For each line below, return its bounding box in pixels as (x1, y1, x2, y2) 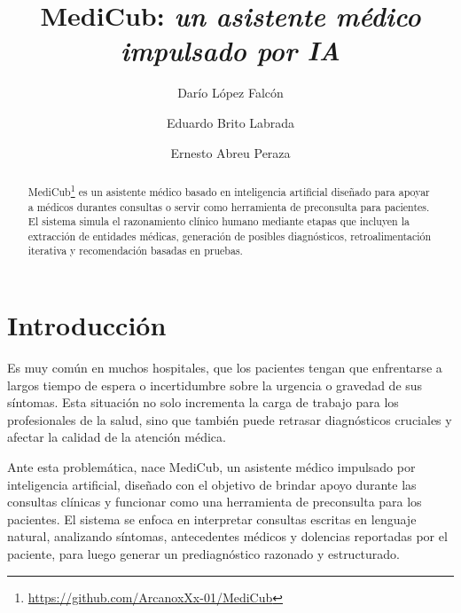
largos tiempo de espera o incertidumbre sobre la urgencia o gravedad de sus (7, 375, 423, 394)
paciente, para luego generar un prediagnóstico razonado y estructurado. (7, 545, 401, 563)
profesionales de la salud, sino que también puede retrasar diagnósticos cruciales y (7, 410, 452, 428)
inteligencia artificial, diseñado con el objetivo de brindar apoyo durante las (7, 475, 417, 493)
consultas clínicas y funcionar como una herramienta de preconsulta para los (7, 492, 422, 511)
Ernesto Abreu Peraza (170, 143, 291, 161)
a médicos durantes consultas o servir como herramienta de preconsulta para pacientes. (27, 199, 430, 214)
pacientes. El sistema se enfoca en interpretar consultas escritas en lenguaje (7, 509, 417, 528)
